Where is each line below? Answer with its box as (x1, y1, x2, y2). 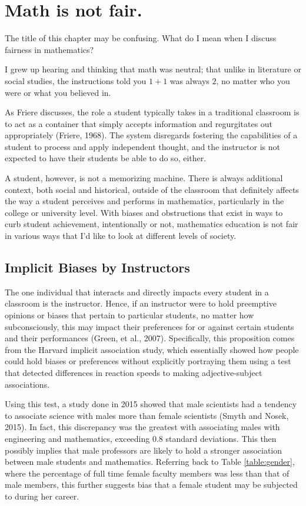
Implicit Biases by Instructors (5, 258, 190, 277)
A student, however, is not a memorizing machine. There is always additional (5, 172, 283, 184)
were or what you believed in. (5, 86, 111, 98)
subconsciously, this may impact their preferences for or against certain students (5, 320, 294, 332)
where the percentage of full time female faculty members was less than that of (5, 467, 290, 479)
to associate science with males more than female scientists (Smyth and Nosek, (5, 409, 289, 421)
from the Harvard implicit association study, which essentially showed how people (5, 343, 299, 355)
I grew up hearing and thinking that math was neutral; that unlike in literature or (5, 63, 301, 75)
